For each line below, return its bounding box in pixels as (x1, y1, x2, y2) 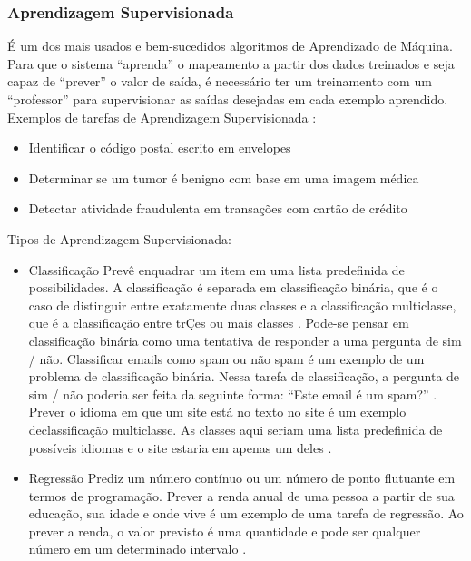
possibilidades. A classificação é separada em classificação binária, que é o (28, 278, 438, 297)
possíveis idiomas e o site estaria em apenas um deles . (28, 438, 332, 457)
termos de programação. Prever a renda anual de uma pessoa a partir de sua (28, 486, 455, 505)
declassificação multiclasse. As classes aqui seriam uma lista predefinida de (28, 419, 443, 438)
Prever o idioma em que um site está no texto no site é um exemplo (28, 402, 407, 421)
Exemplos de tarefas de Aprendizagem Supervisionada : (7, 107, 317, 126)
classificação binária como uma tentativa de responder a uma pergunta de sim (28, 330, 462, 349)
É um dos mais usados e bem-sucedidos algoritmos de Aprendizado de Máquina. (7, 36, 453, 55)
